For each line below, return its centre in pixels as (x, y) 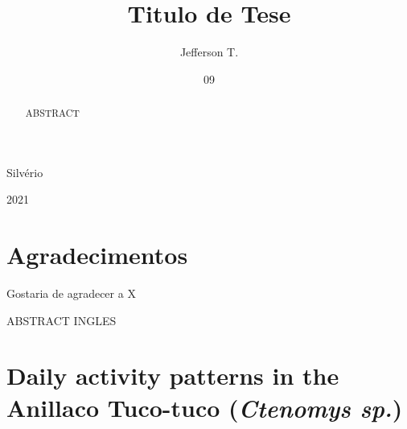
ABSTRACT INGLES (62, 320)
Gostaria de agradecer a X (71, 293)
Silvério (25, 172)
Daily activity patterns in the (173, 375)
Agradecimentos (97, 255)
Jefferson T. (209, 52)
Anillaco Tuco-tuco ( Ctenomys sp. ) (205, 407)
